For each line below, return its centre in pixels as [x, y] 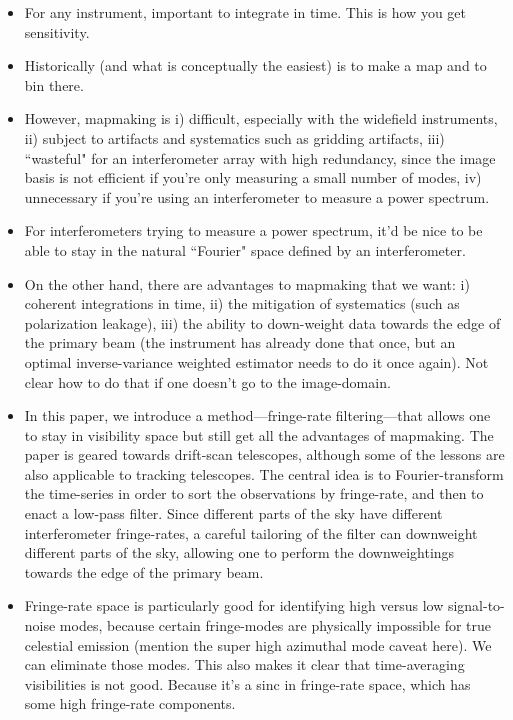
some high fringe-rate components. [130, 703]
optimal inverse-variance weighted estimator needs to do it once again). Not [256, 361]
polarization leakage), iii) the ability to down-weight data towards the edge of [262, 322]
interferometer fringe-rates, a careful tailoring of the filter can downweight [251, 532]
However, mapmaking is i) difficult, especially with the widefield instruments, [261, 118]
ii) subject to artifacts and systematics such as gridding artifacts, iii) [234, 137]
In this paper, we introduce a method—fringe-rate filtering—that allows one [257, 415]
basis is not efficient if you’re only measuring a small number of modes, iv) [253, 177]
